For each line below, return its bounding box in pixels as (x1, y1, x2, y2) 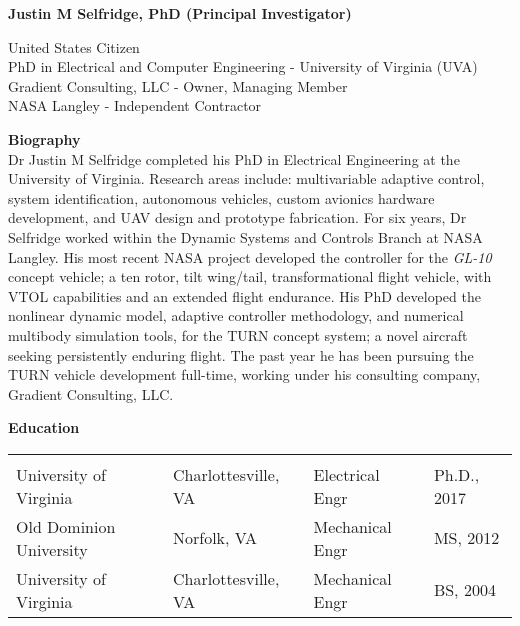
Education (8, 417, 80, 438)
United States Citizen (8, 36, 140, 57)
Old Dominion (16, 514, 116, 538)
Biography (8, 128, 81, 149)
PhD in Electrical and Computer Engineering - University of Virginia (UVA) (8, 56, 478, 77)
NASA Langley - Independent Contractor (8, 95, 262, 116)
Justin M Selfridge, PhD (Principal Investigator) (8, 3, 352, 23)
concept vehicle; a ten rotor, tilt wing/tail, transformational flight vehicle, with (8, 266, 492, 287)
